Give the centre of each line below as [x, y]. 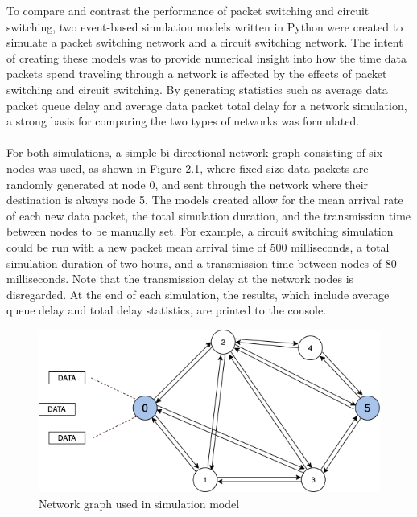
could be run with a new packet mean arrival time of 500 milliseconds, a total [198, 246]
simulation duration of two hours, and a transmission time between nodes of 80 [202, 263]
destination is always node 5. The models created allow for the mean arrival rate [205, 200]
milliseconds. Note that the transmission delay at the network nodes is [180, 279]
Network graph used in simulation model [139, 503]
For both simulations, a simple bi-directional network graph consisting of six [195, 152]
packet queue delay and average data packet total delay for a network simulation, [207, 105]
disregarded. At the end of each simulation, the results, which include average [198, 294]
